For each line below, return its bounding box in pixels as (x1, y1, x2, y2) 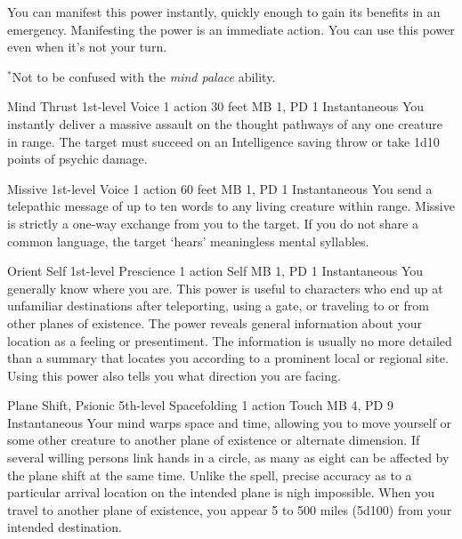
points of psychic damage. (7, 149, 148, 168)
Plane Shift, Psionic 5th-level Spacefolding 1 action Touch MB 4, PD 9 (7, 396, 393, 414)
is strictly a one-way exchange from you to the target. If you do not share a (7, 213, 418, 232)
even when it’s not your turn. (7, 37, 167, 56)
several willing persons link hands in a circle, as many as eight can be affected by (7, 448, 450, 467)
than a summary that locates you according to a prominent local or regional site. (7, 349, 449, 367)
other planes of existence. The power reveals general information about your (7, 313, 422, 332)
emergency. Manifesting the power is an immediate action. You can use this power (7, 20, 455, 38)
